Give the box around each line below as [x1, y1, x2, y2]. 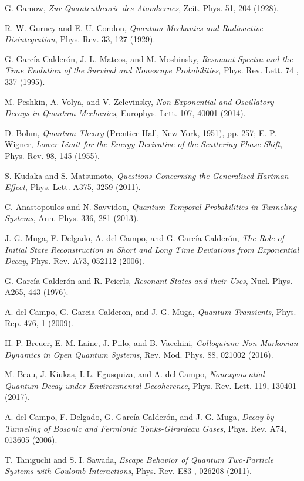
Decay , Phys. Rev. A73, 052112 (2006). [5, 255, 144, 267]
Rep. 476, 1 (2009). [5, 317, 73, 329]
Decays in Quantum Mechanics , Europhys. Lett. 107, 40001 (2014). [5, 107, 246, 119]
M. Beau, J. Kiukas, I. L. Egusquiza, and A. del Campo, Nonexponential [5, 368, 265, 380]
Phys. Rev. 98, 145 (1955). [5, 149, 100, 161]
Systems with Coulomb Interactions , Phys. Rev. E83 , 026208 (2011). [5, 465, 252, 477]
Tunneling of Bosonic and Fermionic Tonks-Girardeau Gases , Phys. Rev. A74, [5, 422, 287, 434]
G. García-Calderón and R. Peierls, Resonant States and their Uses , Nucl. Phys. [5, 274, 293, 286]
